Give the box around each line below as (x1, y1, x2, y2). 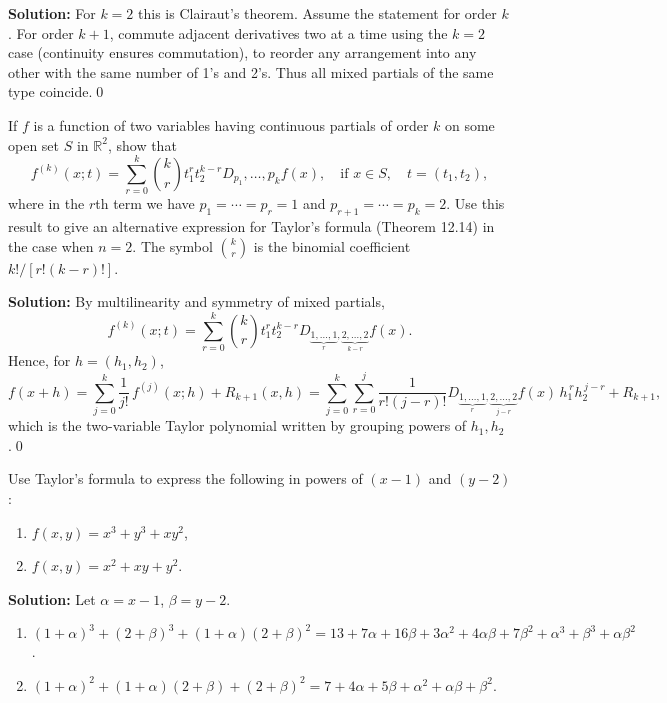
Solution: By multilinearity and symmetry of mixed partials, (8, 291, 385, 312)
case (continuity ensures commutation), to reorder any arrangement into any (8, 42, 477, 63)
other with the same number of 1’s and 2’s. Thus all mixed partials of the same (8, 61, 494, 82)
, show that (107, 134, 177, 155)
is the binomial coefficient (253, 235, 411, 256)
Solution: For (8, 3, 96, 23)
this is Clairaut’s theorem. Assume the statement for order (138, 3, 497, 23)
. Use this (446, 193, 505, 214)
